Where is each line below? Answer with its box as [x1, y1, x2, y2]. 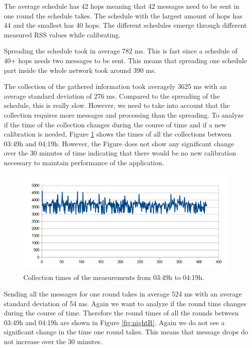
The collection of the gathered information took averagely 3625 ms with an [4, 81, 227, 91]
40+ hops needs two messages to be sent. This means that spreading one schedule [4, 55, 247, 65]
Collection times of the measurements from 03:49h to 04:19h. [23, 272, 204, 282]
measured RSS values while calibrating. [4, 29, 121, 39]
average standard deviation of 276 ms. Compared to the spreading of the [4, 90, 220, 101]
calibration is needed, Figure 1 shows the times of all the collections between [4, 129, 232, 139]
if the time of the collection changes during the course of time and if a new [4, 119, 226, 129]
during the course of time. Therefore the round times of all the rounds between [4, 308, 239, 318]
